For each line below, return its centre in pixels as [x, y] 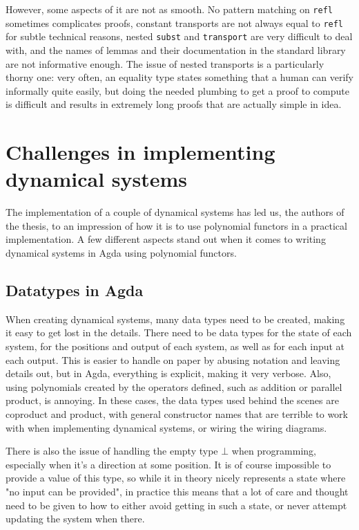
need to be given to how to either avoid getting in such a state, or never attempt [176, 505]
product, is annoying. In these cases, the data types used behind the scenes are [172, 400]
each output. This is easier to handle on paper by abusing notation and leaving [173, 359]
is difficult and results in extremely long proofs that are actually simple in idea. [174, 104]
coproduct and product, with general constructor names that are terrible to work [177, 413]
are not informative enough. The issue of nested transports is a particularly [165, 63]
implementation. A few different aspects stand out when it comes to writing [166, 239]
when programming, [274, 451]
